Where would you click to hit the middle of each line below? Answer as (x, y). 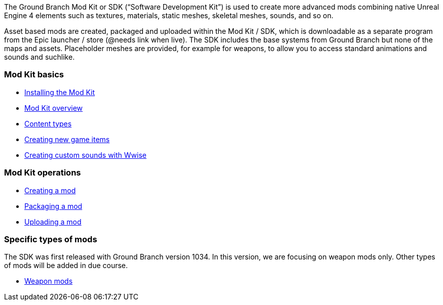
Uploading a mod (53, 222)
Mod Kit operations (43, 173)
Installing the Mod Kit (60, 92)
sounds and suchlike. (40, 57)
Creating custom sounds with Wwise (85, 155)
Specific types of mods (51, 239)
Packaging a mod (53, 206)
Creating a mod (50, 190)
